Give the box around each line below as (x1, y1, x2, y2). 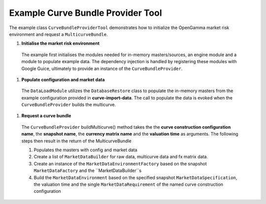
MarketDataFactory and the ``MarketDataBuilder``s (33, 168, 142, 173)
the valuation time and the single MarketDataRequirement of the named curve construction (33, 181, 224, 187)
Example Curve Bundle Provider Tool (9, 7, 162, 18)
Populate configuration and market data (21, 76, 105, 82)
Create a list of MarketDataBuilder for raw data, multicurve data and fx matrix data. (33, 154, 208, 160)
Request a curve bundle (21, 113, 71, 119)
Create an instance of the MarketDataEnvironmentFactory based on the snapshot (33, 161, 207, 167)
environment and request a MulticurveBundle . (9, 31, 108, 37)
